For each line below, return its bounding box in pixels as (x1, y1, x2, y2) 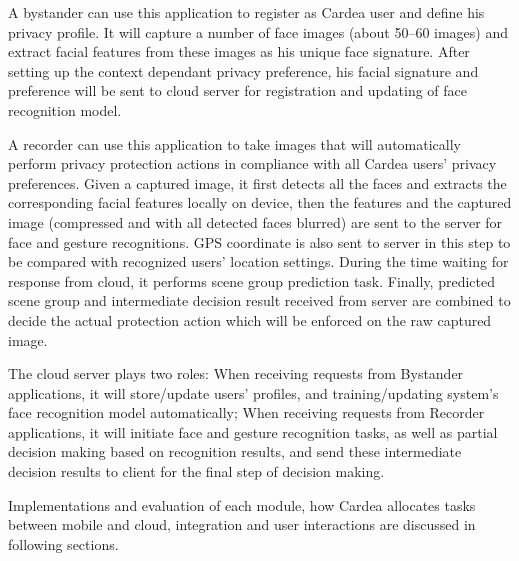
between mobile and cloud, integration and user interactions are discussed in (8, 514, 476, 535)
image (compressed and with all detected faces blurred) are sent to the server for (8, 211, 503, 232)
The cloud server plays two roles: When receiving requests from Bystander (8, 363, 464, 384)
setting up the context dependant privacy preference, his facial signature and (8, 60, 479, 81)
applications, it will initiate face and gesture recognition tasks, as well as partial (8, 421, 498, 442)
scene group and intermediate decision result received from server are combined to (8, 290, 511, 311)
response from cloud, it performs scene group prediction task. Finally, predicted (8, 270, 496, 291)
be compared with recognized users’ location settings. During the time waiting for (8, 251, 509, 272)
